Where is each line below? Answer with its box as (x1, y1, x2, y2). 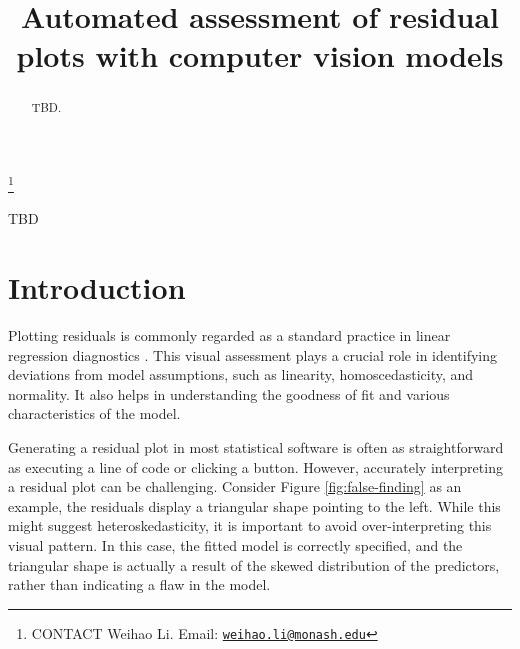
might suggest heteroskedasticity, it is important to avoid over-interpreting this (8, 515, 492, 536)
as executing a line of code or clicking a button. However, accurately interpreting (8, 456, 503, 477)
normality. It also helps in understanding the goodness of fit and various (8, 383, 450, 404)
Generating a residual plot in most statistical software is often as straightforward (8, 436, 504, 457)
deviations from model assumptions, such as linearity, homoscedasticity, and (8, 364, 474, 385)
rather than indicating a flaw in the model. (8, 574, 271, 595)
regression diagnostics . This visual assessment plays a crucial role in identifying (8, 344, 498, 365)
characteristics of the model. (8, 403, 181, 424)
